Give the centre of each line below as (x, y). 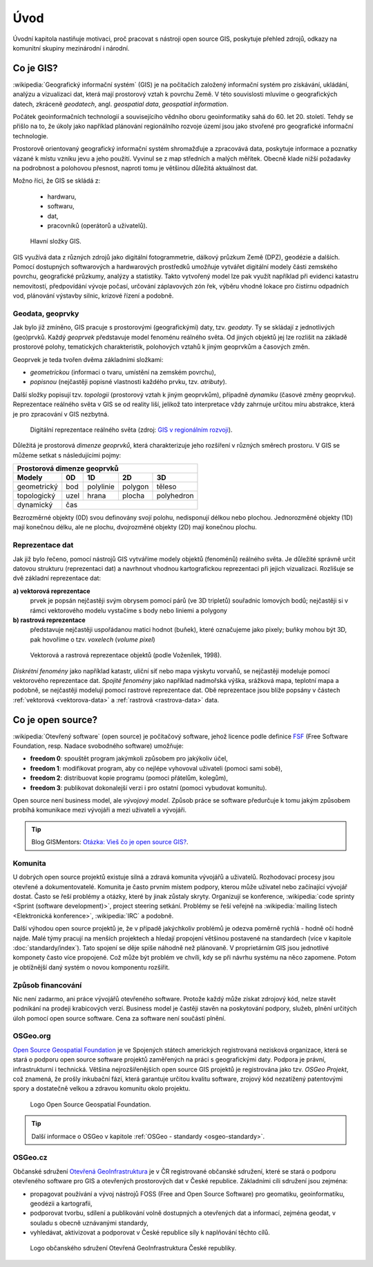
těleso (166, 486)
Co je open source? (55, 720)
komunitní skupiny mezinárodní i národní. (71, 48)
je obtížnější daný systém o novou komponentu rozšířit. (92, 967)
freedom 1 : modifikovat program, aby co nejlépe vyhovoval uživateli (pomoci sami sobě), (156, 768)
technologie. (30, 136)
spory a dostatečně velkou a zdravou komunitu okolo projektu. (102, 1088)
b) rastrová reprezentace (49, 620)
